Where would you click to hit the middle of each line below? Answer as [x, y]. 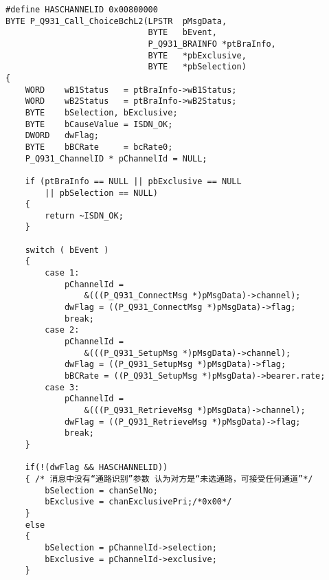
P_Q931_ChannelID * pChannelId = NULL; [116, 158]
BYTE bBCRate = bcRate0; [99, 147]
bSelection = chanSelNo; [101, 490]
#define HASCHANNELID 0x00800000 [82, 10]
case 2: [62, 330]
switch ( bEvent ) [67, 250]
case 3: [62, 387]
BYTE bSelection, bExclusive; [101, 112]
